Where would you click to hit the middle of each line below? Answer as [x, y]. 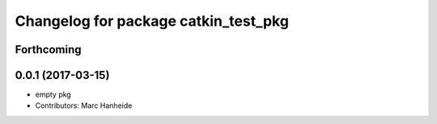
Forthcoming [48, 50]
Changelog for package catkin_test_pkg [152, 21]
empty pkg [53, 95]
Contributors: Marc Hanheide [84, 105]
